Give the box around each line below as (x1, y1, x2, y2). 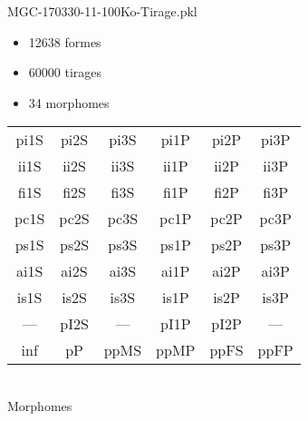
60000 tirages (28, 63, 102, 82)
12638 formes (28, 32, 101, 51)
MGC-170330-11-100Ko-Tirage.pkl (7, 2, 197, 20)
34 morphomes (28, 93, 110, 112)
